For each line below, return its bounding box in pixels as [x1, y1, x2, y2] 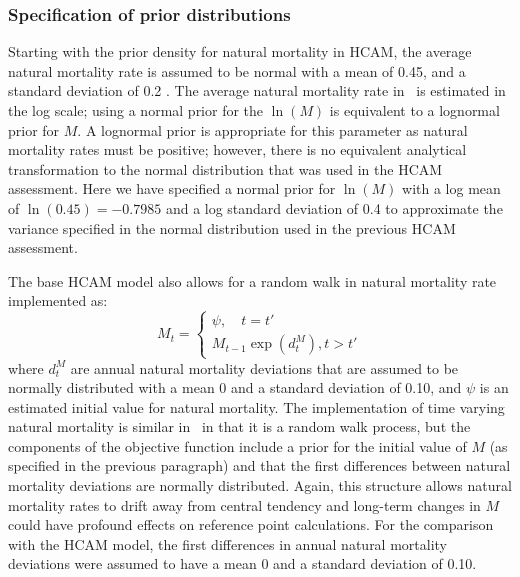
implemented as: [8, 290, 108, 311]
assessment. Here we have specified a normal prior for [8, 178, 336, 199]
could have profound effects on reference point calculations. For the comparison [8, 514, 494, 535]
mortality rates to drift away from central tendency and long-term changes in [8, 494, 481, 515]
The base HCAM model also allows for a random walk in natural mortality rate [8, 270, 497, 291]
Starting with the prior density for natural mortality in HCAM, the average [8, 41, 472, 62]
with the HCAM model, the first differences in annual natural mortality [8, 533, 447, 554]
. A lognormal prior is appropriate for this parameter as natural [77, 119, 468, 140]
